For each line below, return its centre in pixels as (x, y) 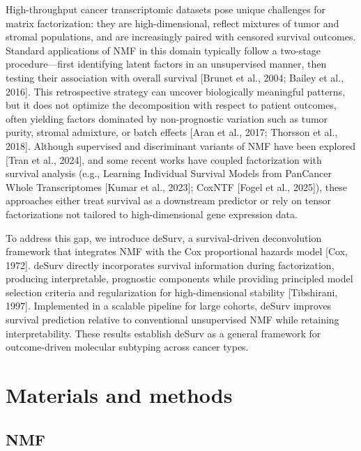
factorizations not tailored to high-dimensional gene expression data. (152, 214)
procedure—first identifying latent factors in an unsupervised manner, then (166, 64)
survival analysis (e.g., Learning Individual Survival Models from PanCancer (169, 173)
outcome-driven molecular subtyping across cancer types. (127, 347)
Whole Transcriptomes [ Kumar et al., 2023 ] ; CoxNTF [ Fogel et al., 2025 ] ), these (177, 186)
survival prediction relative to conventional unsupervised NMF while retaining (172, 320)
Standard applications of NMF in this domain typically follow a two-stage (163, 50)
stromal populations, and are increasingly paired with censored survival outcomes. (181, 37)
